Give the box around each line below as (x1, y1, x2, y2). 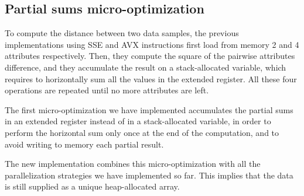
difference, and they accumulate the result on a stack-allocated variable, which (5, 61, 286, 73)
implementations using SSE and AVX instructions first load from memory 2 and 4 (5, 38, 299, 50)
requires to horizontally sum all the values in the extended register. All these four (5, 72, 297, 85)
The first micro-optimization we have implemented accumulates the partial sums (5, 103, 293, 116)
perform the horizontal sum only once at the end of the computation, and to (5, 126, 279, 138)
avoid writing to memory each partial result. (5, 138, 164, 150)
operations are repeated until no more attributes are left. (5, 84, 209, 96)
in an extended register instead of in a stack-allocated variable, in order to (5, 115, 271, 127)
